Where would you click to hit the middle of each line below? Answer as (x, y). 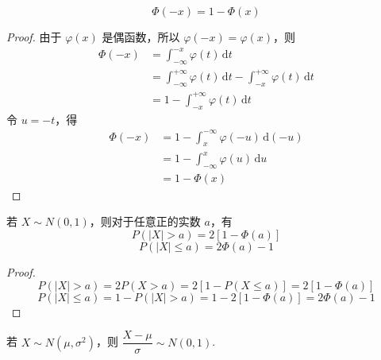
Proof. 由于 (34, 37)
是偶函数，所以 (141, 37)
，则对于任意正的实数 (145, 221)
